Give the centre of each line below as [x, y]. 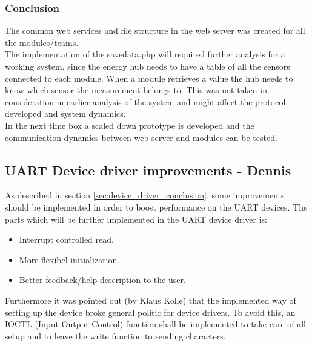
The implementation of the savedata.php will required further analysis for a [145, 54]
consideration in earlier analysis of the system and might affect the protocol [145, 101]
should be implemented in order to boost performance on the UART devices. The [156, 207]
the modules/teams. [42, 42]
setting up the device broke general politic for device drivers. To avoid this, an [150, 312]
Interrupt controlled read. [66, 239]
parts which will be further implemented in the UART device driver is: [136, 219]
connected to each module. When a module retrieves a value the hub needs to [149, 78]
